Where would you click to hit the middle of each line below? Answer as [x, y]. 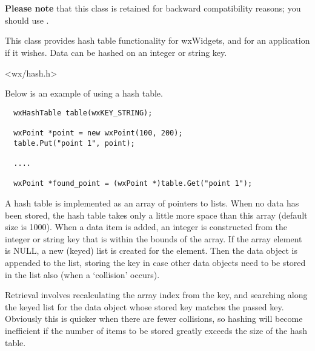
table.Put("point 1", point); [74, 143]
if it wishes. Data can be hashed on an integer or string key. [116, 52]
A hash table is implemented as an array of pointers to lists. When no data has [152, 203]
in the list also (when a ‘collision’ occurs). [82, 274]
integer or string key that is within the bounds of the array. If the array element [154, 238]
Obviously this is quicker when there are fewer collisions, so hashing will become [154, 319]
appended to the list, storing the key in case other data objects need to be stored [155, 262]
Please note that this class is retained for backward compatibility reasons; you [153, 8]
